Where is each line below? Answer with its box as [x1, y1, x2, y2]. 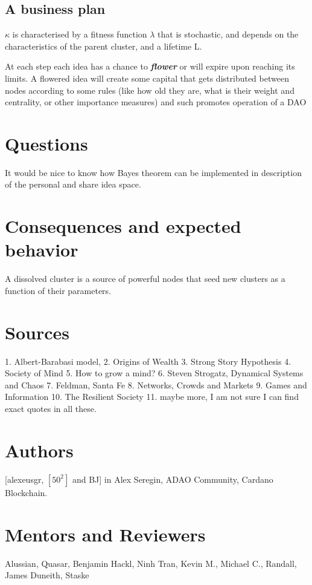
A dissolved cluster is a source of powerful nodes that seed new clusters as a [5, 272, 285, 285]
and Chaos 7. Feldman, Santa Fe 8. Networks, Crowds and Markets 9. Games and [5, 378, 307, 391]
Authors [5, 437, 74, 462]
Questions [5, 131, 88, 155]
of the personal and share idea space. [5, 178, 141, 191]
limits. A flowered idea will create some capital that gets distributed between [5, 71, 289, 84]
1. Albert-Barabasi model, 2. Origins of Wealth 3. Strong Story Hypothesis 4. [5, 355, 291, 367]
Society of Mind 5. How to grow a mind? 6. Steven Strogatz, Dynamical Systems [5, 367, 304, 379]
